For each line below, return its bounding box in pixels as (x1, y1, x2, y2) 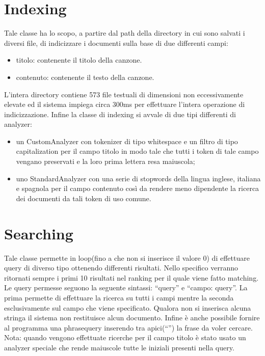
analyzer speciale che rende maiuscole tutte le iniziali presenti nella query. (4, 342, 234, 352)
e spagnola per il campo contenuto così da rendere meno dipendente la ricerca (16, 183, 259, 194)
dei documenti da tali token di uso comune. (16, 193, 151, 203)
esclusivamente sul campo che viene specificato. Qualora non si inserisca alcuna (4, 302, 251, 313)
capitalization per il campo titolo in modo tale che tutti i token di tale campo (16, 146, 259, 156)
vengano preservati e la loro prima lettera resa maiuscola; (16, 156, 195, 167)
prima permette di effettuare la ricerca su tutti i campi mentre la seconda (4, 292, 234, 303)
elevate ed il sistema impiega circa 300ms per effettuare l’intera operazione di (4, 99, 245, 109)
